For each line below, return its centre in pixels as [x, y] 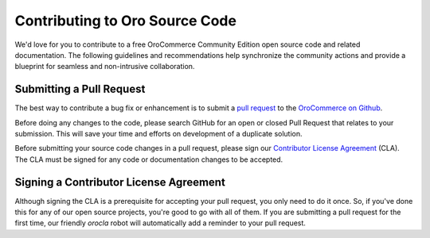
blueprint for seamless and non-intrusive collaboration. [105, 67]
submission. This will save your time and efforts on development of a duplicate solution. [158, 134]
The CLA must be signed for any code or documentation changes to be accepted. [149, 159]
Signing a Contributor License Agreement [120, 182]
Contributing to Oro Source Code [125, 21]
